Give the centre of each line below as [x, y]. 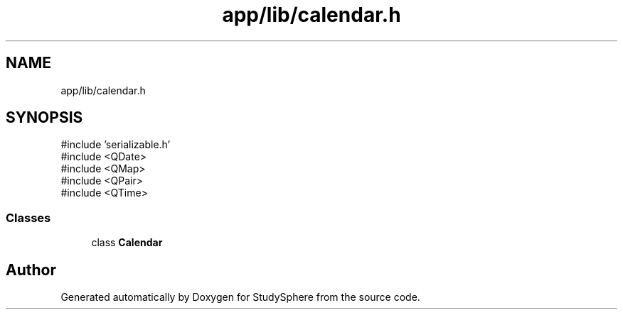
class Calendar [127, 243]
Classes [28, 217]
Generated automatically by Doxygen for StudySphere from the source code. [240, 297]
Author [31, 270]
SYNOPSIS [44, 118]
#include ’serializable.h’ [116, 145]
